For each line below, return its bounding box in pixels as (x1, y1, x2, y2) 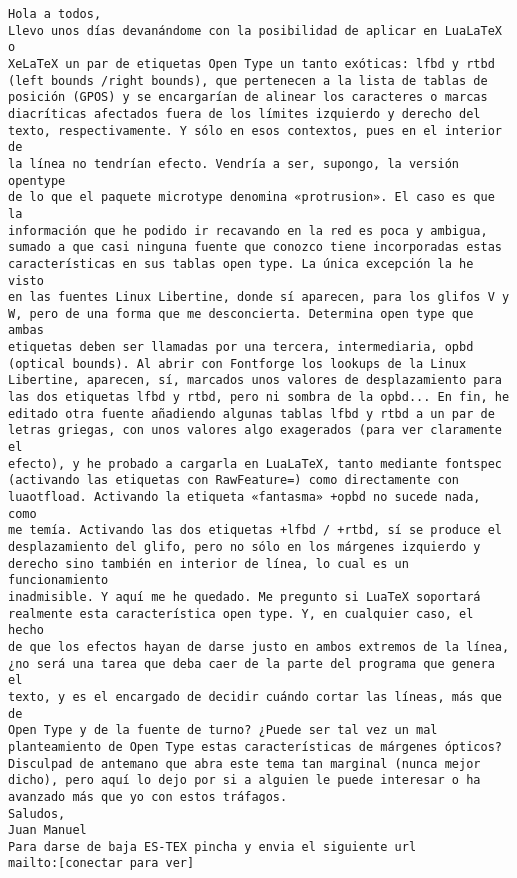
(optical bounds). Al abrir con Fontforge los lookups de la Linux (8, 356, 467, 371)
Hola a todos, (8, 7, 102, 21)
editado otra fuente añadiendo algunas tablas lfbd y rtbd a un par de (8, 406, 495, 421)
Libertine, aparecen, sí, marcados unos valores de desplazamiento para (8, 373, 502, 388)
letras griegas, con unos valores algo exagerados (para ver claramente (8, 423, 502, 438)
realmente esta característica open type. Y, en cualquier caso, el (8, 606, 474, 621)
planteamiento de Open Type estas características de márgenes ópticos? (8, 739, 502, 754)
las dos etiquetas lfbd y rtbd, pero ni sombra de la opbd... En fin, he (8, 390, 510, 405)
